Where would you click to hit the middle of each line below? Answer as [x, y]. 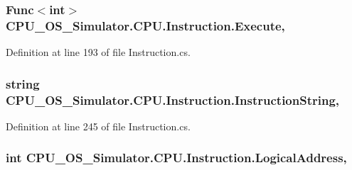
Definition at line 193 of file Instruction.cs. [98, 52]
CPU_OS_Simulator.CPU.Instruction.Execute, [145, 25]
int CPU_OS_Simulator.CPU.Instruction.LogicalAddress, [176, 158]
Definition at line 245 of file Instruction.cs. [98, 126]
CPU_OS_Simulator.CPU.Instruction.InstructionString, [173, 100]
